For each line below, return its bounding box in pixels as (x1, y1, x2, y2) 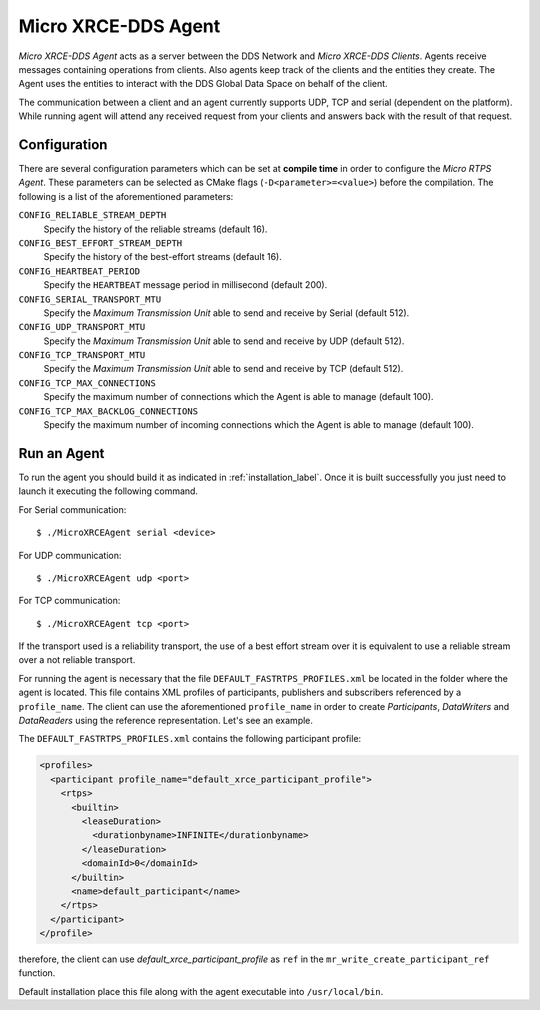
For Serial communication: (18, 503, 127, 515)
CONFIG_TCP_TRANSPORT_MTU (18, 350, 146, 361)
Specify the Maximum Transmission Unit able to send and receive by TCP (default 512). (43, 363, 404, 375)
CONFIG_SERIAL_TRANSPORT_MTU (18, 293, 162, 305)
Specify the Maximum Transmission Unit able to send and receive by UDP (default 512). (43, 335, 405, 347)
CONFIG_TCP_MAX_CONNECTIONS (18, 377, 157, 389)
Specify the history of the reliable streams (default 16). (43, 223, 268, 235)
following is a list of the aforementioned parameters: (18, 190, 234, 202)
